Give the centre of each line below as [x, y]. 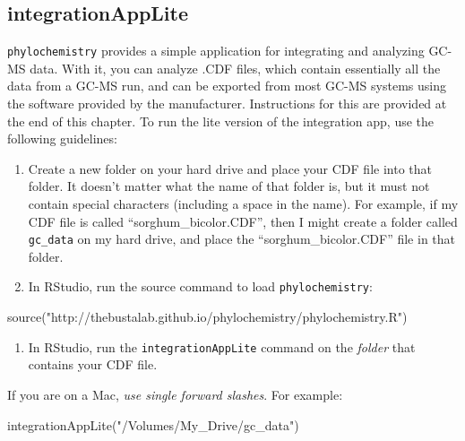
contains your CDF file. [93, 364]
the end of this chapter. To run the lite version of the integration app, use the [221, 121]
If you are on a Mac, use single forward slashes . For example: [175, 394]
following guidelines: [62, 138]
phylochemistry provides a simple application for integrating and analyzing [216, 51]
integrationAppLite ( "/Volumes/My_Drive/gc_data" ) [153, 424]
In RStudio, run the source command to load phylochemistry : [200, 286]
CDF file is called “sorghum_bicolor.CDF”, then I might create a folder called [243, 221]
